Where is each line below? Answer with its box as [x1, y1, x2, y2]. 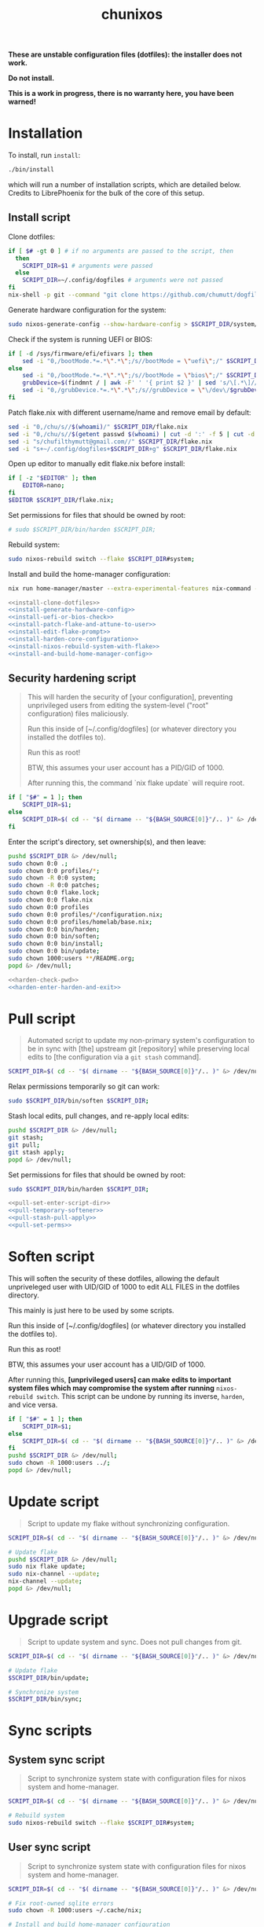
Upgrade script [8, 1611, 108, 1629]
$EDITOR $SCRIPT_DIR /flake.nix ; [8, 497, 114, 505]
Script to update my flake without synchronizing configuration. [27, 1518, 230, 1528]
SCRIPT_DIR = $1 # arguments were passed [22, 262, 153, 270]
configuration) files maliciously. [27, 709, 130, 718]
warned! [8, 97, 37, 107]
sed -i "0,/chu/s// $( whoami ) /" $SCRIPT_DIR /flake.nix [8, 423, 189, 431]
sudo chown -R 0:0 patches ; [8, 882, 101, 890]
